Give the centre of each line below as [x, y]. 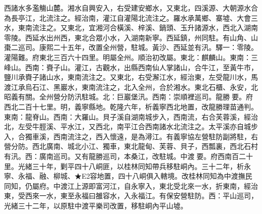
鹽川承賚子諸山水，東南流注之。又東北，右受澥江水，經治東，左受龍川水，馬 [131, 77]
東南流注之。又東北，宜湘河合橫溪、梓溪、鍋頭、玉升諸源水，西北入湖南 [138, 28]
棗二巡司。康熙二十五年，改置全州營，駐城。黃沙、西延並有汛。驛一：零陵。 [131, 47]
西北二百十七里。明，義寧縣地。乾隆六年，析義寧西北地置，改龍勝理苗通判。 [131, 106]
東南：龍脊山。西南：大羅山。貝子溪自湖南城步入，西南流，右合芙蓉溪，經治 [131, 116]
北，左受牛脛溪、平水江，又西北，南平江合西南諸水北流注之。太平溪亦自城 [127, 126]
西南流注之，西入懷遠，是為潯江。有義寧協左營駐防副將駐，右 [155, 136]
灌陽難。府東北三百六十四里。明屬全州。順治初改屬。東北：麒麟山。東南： [127, 57]
